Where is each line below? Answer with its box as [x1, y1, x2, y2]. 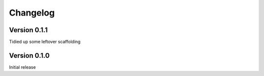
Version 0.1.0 [9, 51, 50, 59]
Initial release [9, 64, 36, 70]
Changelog [9, 7, 55, 18]
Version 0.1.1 [9, 26, 48, 34]
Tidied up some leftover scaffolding [9, 39, 81, 45]
